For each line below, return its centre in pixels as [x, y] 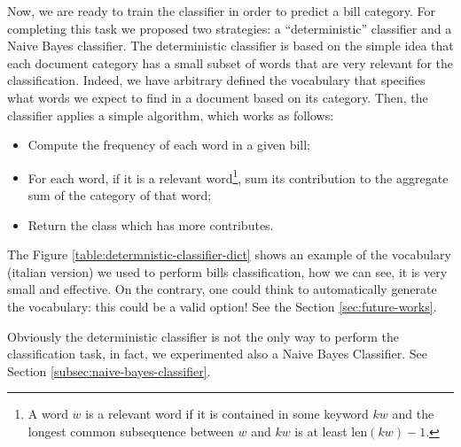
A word [48, 414]
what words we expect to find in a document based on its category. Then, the [218, 97]
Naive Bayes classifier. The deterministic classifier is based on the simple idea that [230, 46]
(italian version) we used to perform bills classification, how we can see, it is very [227, 271]
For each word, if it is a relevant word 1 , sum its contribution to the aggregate [238, 176]
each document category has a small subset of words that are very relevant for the [230, 62]
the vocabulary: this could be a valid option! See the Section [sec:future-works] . [222, 306]
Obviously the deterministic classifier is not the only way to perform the [203, 336]
